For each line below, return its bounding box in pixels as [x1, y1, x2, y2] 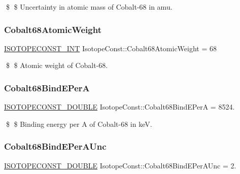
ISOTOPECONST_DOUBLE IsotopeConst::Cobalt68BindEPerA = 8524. [4, 101, 235, 112]
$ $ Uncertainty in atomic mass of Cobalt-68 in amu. [6, 2, 173, 12]
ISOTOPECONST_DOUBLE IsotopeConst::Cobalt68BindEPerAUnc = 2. [4, 160, 236, 170]
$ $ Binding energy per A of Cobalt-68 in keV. [6, 118, 152, 129]
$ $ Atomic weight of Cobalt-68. [6, 60, 108, 71]
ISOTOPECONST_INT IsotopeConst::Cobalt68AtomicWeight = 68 [4, 43, 217, 53]
